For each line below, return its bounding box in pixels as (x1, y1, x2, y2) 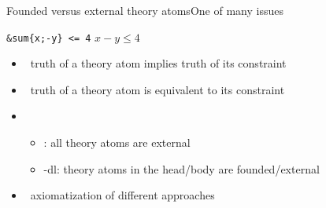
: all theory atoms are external (43, 134, 191, 151)
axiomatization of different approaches (30, 187, 215, 203)
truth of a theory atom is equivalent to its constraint (30, 81, 285, 97)
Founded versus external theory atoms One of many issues (6, 2, 283, 18)
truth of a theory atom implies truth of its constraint (30, 55, 287, 71)
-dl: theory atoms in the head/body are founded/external (43, 160, 320, 177)
